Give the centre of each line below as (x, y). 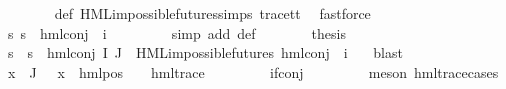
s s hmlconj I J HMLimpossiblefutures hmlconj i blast (205, 52)
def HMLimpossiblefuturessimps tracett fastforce (212, 13)
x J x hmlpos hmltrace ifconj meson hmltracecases (253, 71)
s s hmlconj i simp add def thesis (176, 32)
